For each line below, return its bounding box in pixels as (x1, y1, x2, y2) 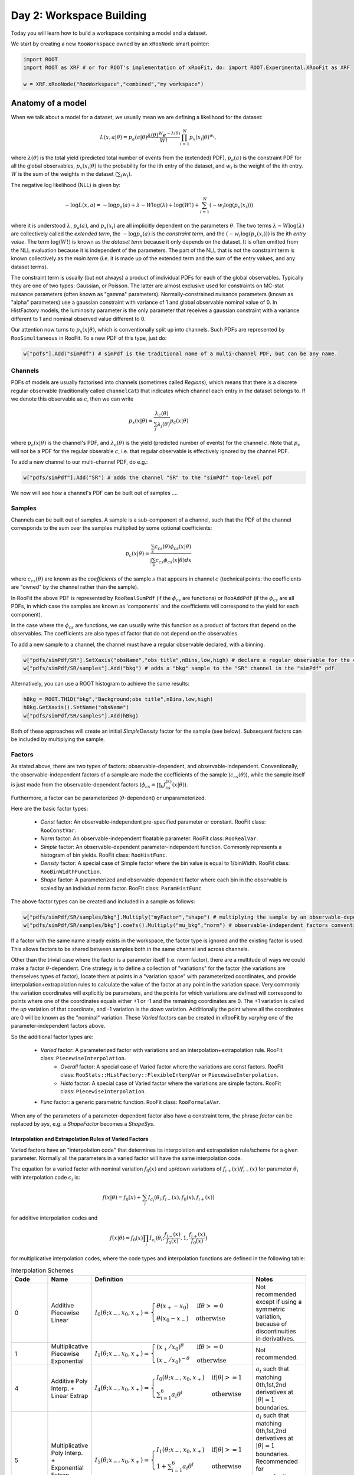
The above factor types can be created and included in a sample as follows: (11, 898, 195, 905)
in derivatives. (255, 1335, 295, 1343)
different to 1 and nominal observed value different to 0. (11, 315, 146, 322)
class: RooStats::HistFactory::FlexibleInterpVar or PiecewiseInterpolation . (60, 1071, 278, 1079)
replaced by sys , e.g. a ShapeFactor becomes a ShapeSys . (11, 1120, 155, 1127)
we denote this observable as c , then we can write (11, 395, 134, 402)
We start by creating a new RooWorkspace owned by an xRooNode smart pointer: (11, 40, 209, 47)
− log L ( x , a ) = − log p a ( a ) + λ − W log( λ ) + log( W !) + (65, 201, 200, 209)
